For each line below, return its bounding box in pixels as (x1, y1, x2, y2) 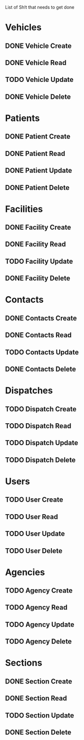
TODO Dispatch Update (5, 439, 79, 447)
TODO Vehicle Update (5, 75, 74, 84)
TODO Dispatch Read (5, 422, 72, 430)
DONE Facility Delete (5, 274, 71, 283)
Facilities (5, 203, 43, 214)
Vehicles (5, 22, 42, 33)
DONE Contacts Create (5, 314, 77, 322)
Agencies (5, 567, 45, 578)
